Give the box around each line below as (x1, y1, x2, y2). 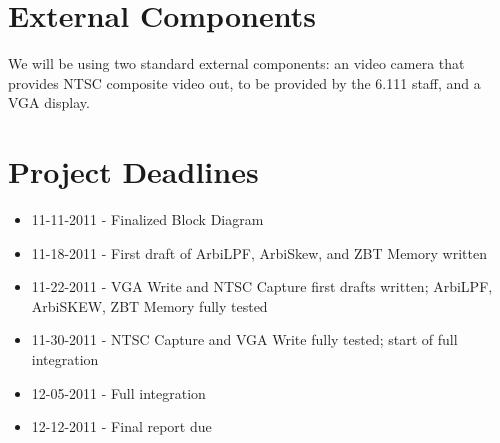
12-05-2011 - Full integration (31, 382, 206, 403)
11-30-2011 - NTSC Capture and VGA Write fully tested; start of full (31, 329, 458, 350)
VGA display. (8, 92, 90, 113)
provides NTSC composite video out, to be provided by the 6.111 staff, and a (8, 72, 481, 93)
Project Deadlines (8, 151, 259, 192)
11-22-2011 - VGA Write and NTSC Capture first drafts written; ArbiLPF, (31, 276, 493, 297)
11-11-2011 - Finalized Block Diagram (31, 209, 264, 230)
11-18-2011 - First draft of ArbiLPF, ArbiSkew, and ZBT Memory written (31, 242, 487, 263)
